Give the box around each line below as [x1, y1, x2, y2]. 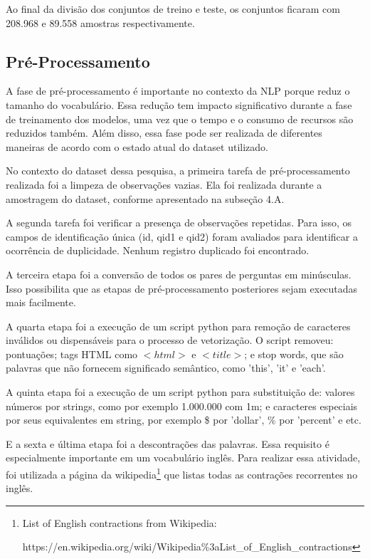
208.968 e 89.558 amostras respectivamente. [6, 15, 195, 30]
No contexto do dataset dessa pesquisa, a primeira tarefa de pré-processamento [6, 163, 350, 178]
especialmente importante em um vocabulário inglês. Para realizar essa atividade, [6, 450, 361, 465]
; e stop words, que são [244, 346, 344, 361]
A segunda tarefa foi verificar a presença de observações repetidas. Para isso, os [6, 215, 351, 230]
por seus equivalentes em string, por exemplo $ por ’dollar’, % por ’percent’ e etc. [6, 412, 361, 427]
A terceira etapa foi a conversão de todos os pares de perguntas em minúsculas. [6, 266, 351, 281]
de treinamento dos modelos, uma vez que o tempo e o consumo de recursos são [6, 111, 354, 126]
